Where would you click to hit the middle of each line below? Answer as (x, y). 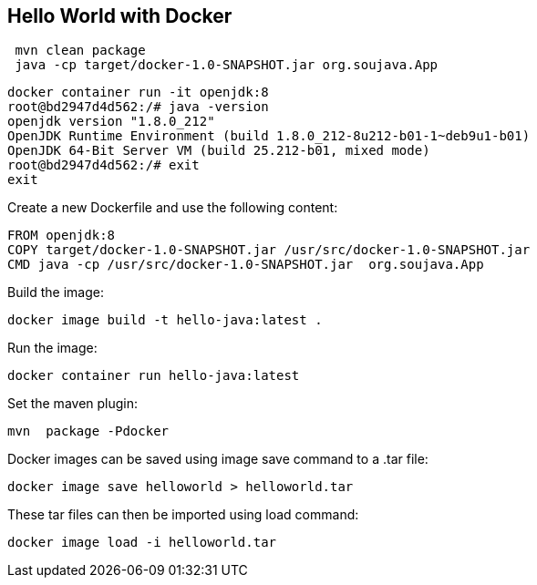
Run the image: (52, 348)
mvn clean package (80, 51)
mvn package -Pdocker (88, 431)
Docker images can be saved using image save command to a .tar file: (218, 459)
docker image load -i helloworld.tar (142, 543)
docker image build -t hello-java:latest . (165, 320)
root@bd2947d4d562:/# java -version (138, 107)
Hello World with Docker (120, 16)
